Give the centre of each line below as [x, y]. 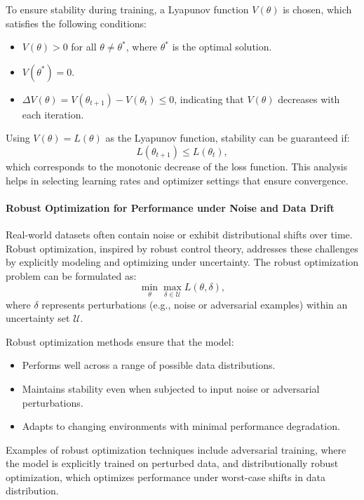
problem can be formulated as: [71, 275]
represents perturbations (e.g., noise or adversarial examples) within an [195, 304]
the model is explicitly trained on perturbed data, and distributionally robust [172, 463]
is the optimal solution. [222, 47]
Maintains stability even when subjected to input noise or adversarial [171, 388]
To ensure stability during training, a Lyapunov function [127, 9]
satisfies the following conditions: [76, 23]
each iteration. [53, 114]
